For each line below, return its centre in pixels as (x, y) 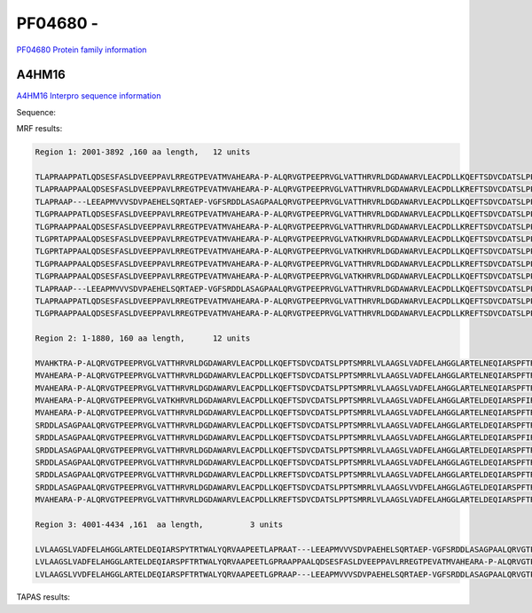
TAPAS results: (43, 597)
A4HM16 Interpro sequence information (89, 96)
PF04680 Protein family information (82, 50)
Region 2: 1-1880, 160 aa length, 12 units (143, 338)
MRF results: (39, 129)
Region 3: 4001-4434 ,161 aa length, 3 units (159, 524)
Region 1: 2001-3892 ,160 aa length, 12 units (143, 152)
